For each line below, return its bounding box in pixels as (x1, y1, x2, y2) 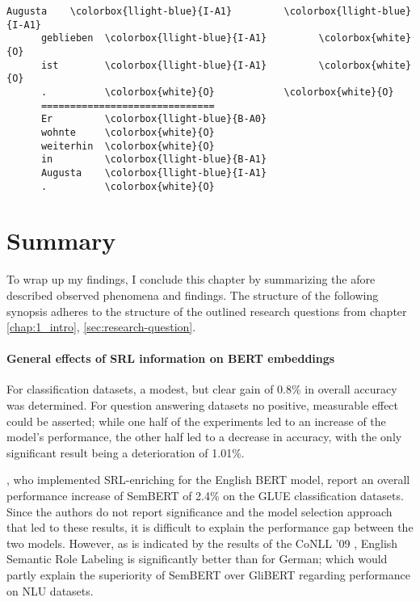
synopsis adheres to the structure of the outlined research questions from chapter (6, 302, 407, 319)
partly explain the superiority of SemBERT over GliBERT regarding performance (6, 566, 410, 583)
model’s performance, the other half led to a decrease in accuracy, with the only (6, 428, 402, 445)
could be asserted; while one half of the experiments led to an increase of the (6, 412, 386, 429)
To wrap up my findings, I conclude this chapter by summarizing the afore (6, 271, 376, 288)
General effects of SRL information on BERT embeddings (6, 350, 335, 367)
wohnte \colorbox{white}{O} (40, 126, 215, 138)
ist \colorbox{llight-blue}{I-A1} (40, 59, 267, 71)
